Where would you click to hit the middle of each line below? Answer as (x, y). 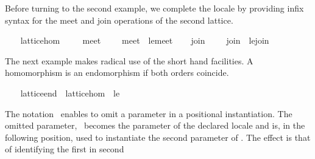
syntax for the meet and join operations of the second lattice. (119, 20)
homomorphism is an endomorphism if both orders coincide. (117, 73)
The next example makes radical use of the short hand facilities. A (129, 60)
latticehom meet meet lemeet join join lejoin (145, 40)
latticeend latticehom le (70, 93)
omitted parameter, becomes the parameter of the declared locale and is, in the (155, 125)
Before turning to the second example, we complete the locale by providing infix (154, 8)
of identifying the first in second (65, 149)
